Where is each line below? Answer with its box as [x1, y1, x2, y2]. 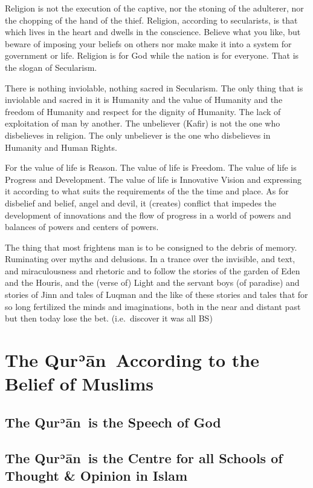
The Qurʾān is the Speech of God [5, 412, 221, 431]
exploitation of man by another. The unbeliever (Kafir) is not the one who [5, 117, 280, 130]
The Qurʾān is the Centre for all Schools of [5, 448, 283, 467]
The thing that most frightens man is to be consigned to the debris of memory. [5, 240, 297, 253]
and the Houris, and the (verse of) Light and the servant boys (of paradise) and [5, 276, 300, 289]
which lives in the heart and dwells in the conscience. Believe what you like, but [5, 25, 301, 38]
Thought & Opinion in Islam [5, 466, 188, 484]
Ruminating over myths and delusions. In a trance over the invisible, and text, [5, 252, 295, 265]
